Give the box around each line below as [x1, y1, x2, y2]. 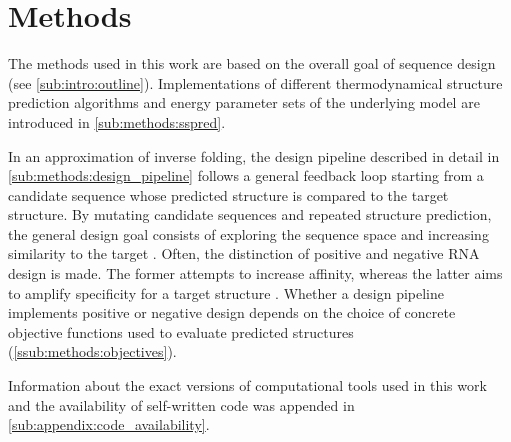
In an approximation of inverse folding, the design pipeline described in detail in [8, 145, 500, 166]
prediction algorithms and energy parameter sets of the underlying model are [8, 92, 480, 113]
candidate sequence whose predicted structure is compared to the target [8, 184, 449, 205]
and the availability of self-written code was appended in [8, 394, 355, 415]
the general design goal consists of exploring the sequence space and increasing [8, 223, 489, 244]
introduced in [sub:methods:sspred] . [8, 111, 226, 132]
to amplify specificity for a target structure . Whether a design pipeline [8, 282, 445, 303]
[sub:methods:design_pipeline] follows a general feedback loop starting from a [8, 165, 484, 186]
